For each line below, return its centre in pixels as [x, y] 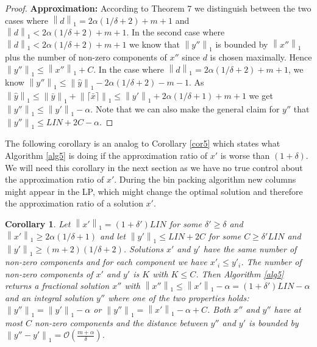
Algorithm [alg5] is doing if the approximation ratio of [106, 155]
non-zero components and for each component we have [106, 262]
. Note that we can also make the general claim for [185, 108]
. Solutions [143, 248]
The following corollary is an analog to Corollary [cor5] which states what [143, 143]
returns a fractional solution [57, 286]
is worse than [245, 155]
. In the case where [129, 69]
